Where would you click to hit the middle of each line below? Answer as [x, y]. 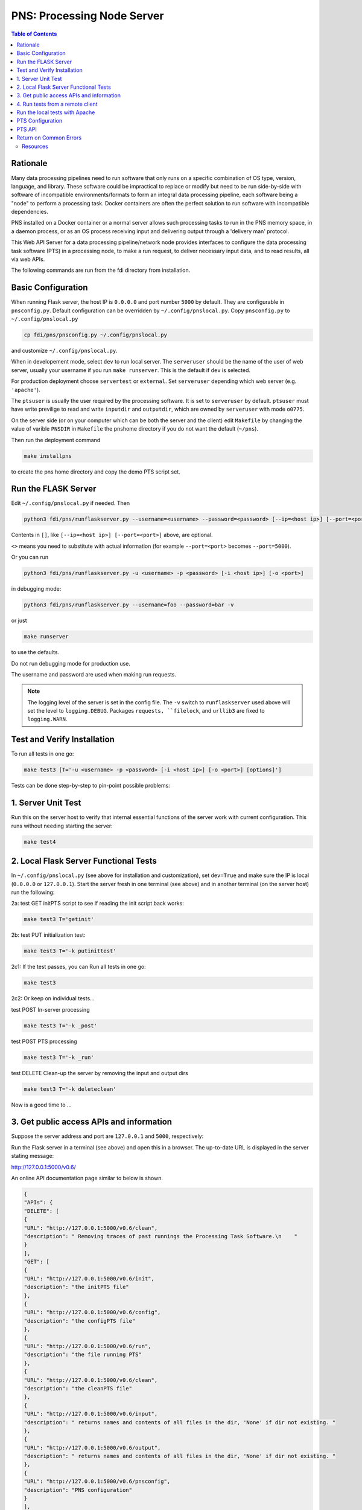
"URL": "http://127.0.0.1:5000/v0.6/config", [92, 1312]
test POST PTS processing [44, 1041]
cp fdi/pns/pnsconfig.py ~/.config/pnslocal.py [95, 335]
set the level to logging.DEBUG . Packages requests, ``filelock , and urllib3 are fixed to [146, 711]
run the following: [33, 892]
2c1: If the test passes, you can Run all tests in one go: [78, 967]
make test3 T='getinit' [59, 919]
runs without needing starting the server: [62, 826]
